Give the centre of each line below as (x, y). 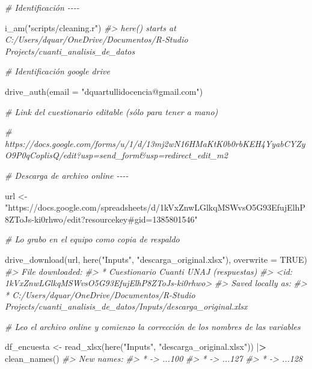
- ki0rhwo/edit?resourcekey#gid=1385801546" (115, 219)
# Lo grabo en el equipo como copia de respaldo (92, 239)
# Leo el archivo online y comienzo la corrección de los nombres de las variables (153, 326)
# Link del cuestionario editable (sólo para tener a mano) (112, 111)
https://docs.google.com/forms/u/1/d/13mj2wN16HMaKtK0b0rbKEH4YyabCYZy (155, 143)
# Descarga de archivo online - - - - (67, 175)
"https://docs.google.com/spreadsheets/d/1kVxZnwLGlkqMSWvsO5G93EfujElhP (155, 207)
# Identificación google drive (57, 71)
